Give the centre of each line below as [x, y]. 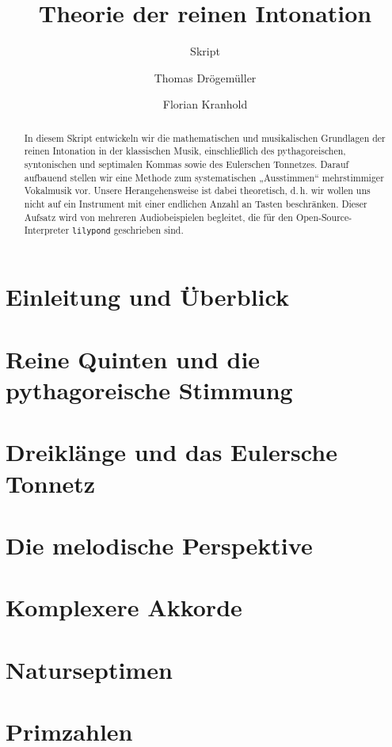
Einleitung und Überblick [147, 297]
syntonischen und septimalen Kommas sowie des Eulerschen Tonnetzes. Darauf [186, 164]
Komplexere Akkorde [124, 607]
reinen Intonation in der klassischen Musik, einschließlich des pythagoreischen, [185, 151]
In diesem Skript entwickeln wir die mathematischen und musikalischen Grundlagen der [205, 137]
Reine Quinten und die [133, 358]
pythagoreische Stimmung [149, 390]
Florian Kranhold [205, 104]
